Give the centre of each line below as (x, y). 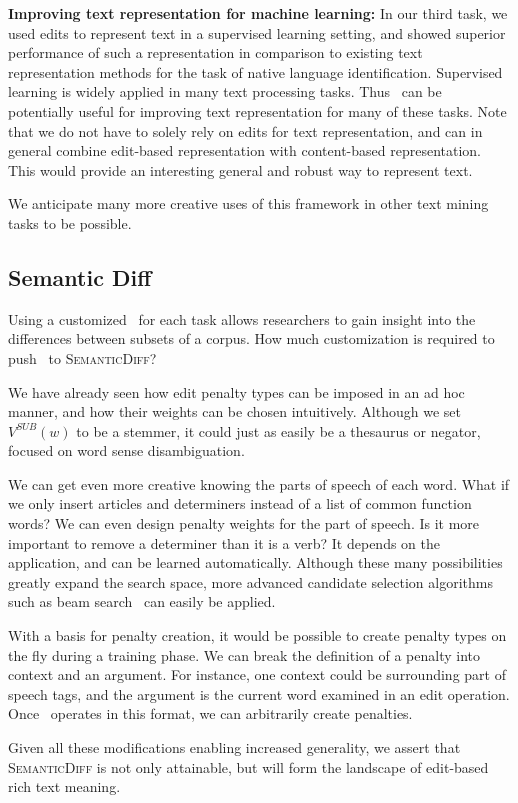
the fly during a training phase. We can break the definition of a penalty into (244, 654)
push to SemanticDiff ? (82, 357)
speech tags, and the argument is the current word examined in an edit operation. (259, 693)
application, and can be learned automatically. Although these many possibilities (255, 562)
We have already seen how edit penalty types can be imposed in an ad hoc (236, 391)
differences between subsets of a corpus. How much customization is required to (251, 338)
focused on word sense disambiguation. (126, 450)
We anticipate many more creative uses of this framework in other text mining (248, 203)
